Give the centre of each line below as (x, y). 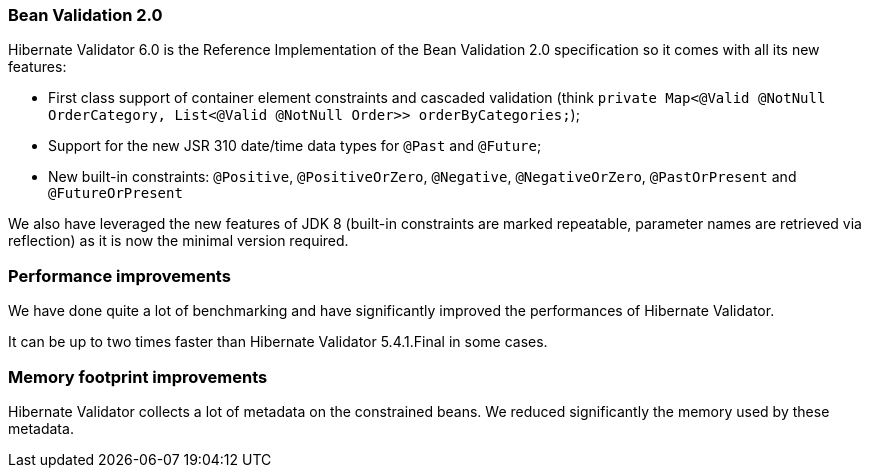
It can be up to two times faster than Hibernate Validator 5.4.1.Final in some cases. (278, 342)
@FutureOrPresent (115, 193)
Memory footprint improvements (138, 376)
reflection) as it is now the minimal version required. (178, 241)
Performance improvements (119, 275)
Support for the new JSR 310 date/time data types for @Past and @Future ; (295, 146)
